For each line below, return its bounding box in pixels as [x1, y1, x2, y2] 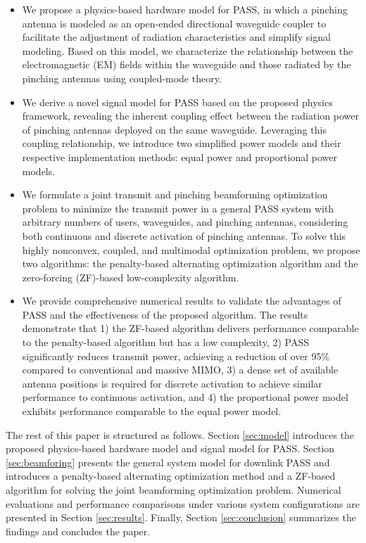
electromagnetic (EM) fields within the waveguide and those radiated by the [22, 57, 351, 72]
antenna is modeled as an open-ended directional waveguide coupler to [22, 15, 327, 30]
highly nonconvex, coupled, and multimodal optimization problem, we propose [22, 242, 360, 257]
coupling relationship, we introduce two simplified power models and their [22, 136, 341, 151]
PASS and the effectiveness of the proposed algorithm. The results [22, 307, 308, 321]
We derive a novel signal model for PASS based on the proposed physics [22, 94, 333, 109]
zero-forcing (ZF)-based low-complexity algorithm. [22, 269, 239, 284]
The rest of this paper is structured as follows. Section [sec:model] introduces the [6, 427, 355, 442]
